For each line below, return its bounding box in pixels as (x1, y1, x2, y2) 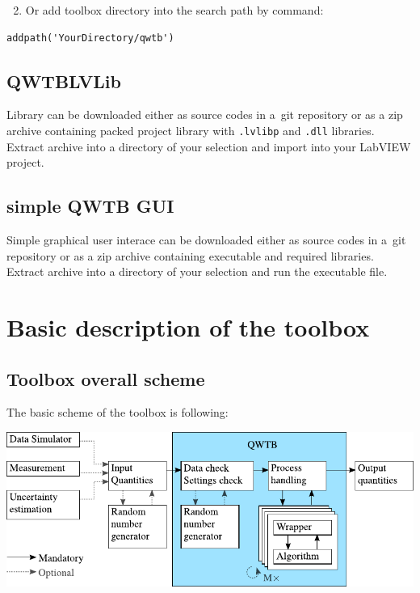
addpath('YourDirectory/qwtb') (6, 32, 174, 44)
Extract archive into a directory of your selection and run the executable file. (6, 263, 388, 280)
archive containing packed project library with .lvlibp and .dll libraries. (6, 121, 375, 138)
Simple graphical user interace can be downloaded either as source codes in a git (6, 231, 406, 248)
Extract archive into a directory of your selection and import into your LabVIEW (6, 138, 411, 155)
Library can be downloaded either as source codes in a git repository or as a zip (6, 106, 403, 123)
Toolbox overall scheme (6, 366, 205, 391)
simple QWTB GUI (6, 193, 174, 218)
